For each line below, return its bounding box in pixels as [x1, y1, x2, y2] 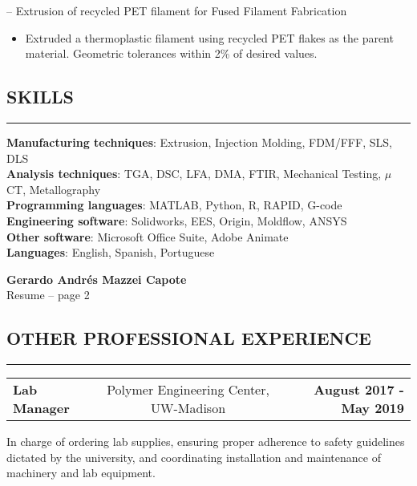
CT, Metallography [6, 180, 101, 197]
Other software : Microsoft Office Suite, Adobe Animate [6, 228, 289, 245]
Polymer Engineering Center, [107, 380, 269, 399]
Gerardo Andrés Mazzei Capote [6, 270, 187, 287]
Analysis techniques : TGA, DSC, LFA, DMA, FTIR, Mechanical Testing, [6, 165, 382, 182]
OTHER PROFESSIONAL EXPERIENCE [6, 326, 371, 350]
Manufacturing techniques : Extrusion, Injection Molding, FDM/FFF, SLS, [6, 133, 392, 150]
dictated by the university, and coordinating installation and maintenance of [6, 448, 381, 465]
